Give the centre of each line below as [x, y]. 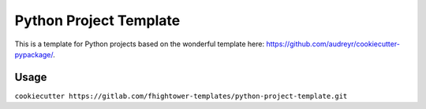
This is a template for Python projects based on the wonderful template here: [139, 44]
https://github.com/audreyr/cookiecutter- [333, 44]
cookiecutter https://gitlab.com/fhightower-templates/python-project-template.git [181, 96]
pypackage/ [34, 54]
